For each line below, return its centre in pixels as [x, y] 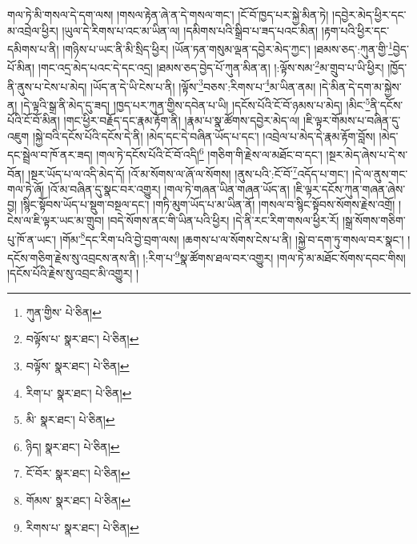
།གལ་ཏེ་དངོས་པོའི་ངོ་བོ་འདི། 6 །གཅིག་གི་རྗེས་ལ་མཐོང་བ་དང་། [209, 154]
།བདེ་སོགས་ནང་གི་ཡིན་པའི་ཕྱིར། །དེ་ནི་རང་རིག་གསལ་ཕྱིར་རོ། [223, 220]
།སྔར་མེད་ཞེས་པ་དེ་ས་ [367, 155]
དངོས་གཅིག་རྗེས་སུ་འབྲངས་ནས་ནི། [73, 257]
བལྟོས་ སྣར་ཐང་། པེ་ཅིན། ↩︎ [78, 365]
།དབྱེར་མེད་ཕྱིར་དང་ [369, 14]
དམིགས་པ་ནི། [33, 48]
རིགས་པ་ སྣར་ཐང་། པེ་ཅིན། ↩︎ [82, 527]
